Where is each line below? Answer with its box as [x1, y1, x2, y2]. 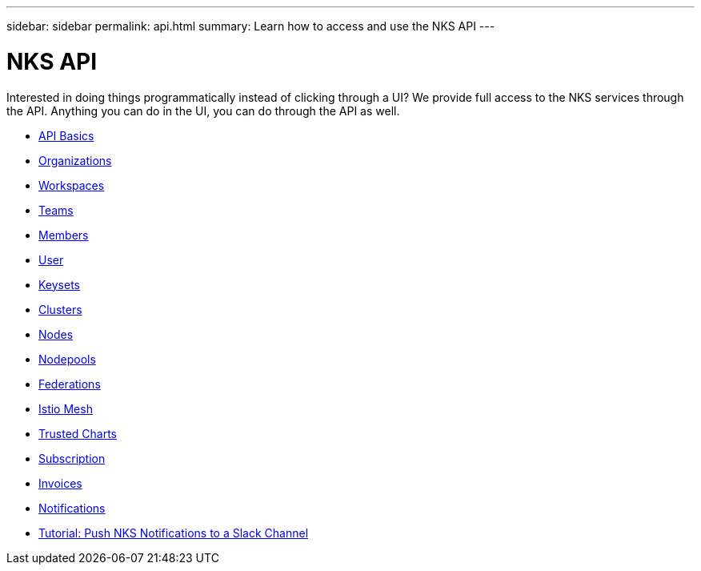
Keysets [38, 277, 80, 292]
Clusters [38, 302, 82, 316]
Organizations [38, 153, 112, 167]
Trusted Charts [38, 426, 117, 440]
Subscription [38, 451, 106, 465]
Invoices [38, 476, 82, 490]
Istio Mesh [38, 401, 93, 416]
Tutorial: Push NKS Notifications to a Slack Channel [38, 525, 309, 540]
